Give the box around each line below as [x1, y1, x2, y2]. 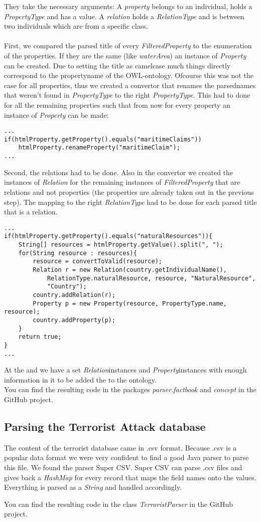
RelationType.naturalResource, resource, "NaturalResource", [47, 274, 256, 282]
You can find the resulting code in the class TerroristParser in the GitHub [4, 498, 233, 509]
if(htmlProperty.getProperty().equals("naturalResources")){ [4, 233, 213, 240]
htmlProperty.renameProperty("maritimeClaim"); [18, 144, 180, 152]
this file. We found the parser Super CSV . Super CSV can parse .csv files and [4, 462, 242, 472]
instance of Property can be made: [4, 109, 109, 120]
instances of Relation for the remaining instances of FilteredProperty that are [4, 177, 240, 187]
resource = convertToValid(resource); [33, 258, 162, 265]
